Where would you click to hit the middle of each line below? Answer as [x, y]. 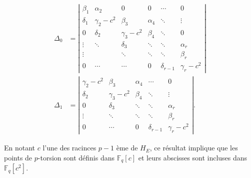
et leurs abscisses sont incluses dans [193, 157]
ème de [127, 148]
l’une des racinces [69, 148]
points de [18, 157]
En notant [20, 148]
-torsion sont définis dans [76, 157]
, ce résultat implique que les [194, 148]
